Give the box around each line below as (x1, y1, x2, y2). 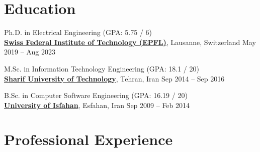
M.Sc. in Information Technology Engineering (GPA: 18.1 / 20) (4, 63, 199, 73)
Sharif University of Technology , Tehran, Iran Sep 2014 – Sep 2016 (4, 73, 225, 83)
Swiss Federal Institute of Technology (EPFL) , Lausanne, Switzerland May (4, 36, 256, 47)
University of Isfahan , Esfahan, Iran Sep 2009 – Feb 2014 (4, 99, 190, 110)
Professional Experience (4, 129, 173, 149)
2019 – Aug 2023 (4, 46, 55, 57)
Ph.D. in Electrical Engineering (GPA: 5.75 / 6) (4, 27, 152, 37)
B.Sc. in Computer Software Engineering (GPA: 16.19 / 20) (4, 90, 188, 100)
